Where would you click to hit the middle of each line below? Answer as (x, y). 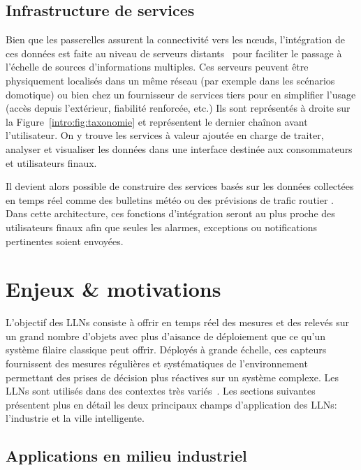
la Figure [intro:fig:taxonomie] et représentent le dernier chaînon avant (157, 121)
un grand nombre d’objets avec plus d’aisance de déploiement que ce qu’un (166, 336)
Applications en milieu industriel (126, 456)
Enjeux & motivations (113, 289)
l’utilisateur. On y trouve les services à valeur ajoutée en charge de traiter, (165, 135)
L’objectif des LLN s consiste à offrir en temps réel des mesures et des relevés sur (177, 322)
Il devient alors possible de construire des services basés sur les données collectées (180, 186)
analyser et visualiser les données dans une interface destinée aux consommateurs (179, 148)
